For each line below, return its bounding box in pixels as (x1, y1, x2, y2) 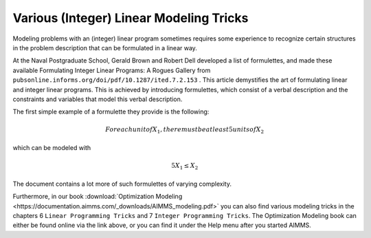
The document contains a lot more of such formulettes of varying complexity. (12, 180, 232, 188)
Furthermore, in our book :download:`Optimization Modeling (12, 193, 183, 201)
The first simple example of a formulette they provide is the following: (12, 107, 210, 116)
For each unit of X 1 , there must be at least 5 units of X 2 (105, 126, 265, 136)
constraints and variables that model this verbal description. (12, 95, 183, 103)
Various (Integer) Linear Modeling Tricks (12, 10, 249, 25)
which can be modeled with (12, 144, 91, 152)
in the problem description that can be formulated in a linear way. (12, 43, 197, 52)
